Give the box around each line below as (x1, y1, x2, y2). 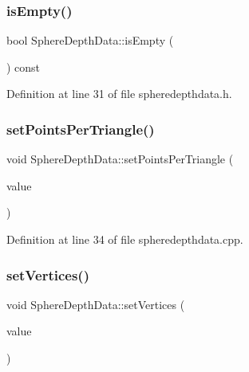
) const (6, 58, 41, 75)
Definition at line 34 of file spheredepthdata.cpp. (6, 231, 243, 247)
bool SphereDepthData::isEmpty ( (6, 32, 174, 49)
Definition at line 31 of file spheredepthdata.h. (6, 85, 232, 102)
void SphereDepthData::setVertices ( (6, 296, 185, 312)
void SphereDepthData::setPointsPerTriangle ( (6, 151, 234, 167)
